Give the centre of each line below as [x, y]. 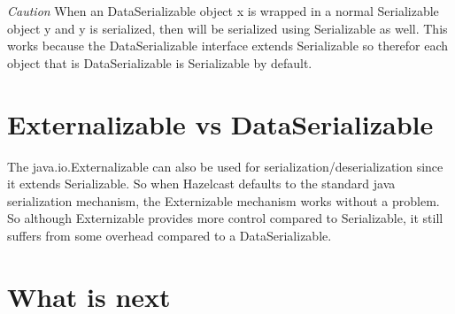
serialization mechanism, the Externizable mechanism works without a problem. [224, 200]
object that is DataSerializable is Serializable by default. [160, 62]
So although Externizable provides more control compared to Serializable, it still [225, 218]
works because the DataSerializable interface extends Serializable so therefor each [228, 46]
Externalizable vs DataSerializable [220, 123]
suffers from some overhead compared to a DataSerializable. [170, 235]
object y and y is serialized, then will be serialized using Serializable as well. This [227, 28]
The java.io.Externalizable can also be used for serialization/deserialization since [225, 166]
